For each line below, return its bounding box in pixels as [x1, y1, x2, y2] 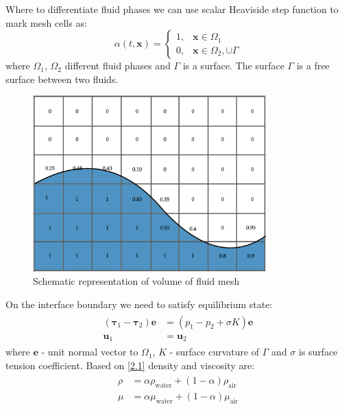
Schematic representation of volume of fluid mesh [33, 274, 240, 288]
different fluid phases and [64, 58, 171, 73]
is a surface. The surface [182, 58, 284, 73]
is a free [296, 58, 330, 73]
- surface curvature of [169, 344, 260, 359]
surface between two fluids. [5, 71, 119, 86]
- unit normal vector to [41, 344, 138, 359]
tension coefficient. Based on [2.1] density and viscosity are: [5, 358, 255, 372]
